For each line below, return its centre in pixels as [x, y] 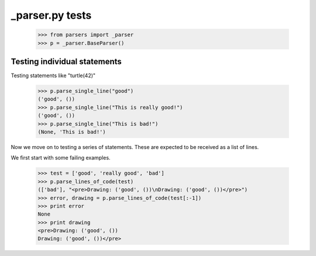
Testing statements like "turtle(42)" [53, 75]
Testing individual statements [66, 61]
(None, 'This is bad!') [72, 132]
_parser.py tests [51, 15]
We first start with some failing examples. [61, 158]
